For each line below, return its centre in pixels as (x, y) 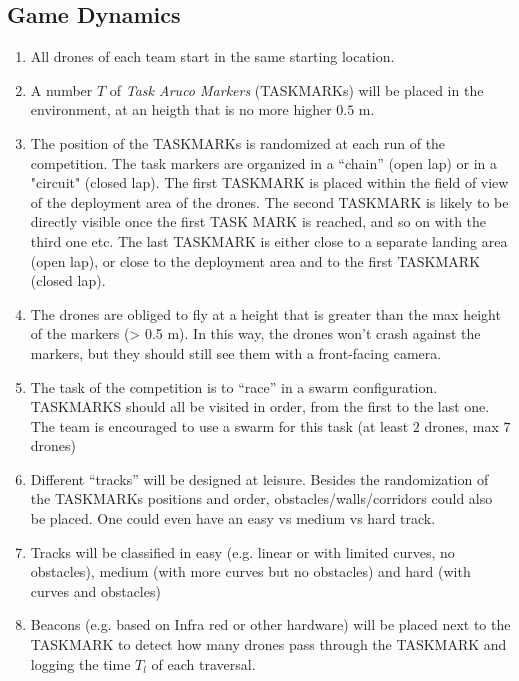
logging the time (80, 663)
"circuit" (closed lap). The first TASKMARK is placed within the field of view (269, 182)
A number (61, 89)
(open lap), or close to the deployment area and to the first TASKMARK (255, 260)
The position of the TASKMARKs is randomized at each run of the (238, 142)
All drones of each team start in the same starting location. (212, 56)
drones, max (461, 425)
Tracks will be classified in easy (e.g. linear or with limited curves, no (242, 551)
